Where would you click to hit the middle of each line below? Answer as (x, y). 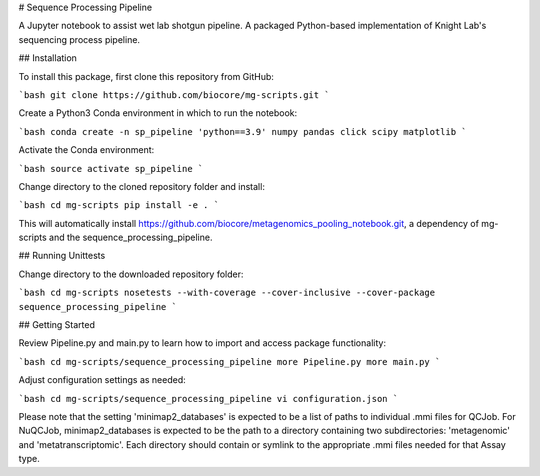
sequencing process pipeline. (79, 39)
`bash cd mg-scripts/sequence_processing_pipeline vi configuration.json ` (208, 398)
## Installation (47, 58)
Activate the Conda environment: (86, 150)
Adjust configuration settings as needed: (102, 380)
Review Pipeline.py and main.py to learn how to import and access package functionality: (202, 343)
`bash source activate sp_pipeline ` (111, 168)
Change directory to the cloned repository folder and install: (141, 186)
